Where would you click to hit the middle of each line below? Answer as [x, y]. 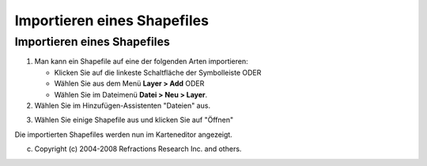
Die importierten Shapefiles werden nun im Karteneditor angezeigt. [123, 135]
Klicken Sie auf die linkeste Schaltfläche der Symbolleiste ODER [158, 72]
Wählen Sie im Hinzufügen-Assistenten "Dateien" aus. [123, 105]
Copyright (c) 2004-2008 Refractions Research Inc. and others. [138, 149]
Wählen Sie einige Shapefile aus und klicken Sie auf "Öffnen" [134, 120]
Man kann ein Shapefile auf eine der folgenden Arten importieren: [141, 61]
